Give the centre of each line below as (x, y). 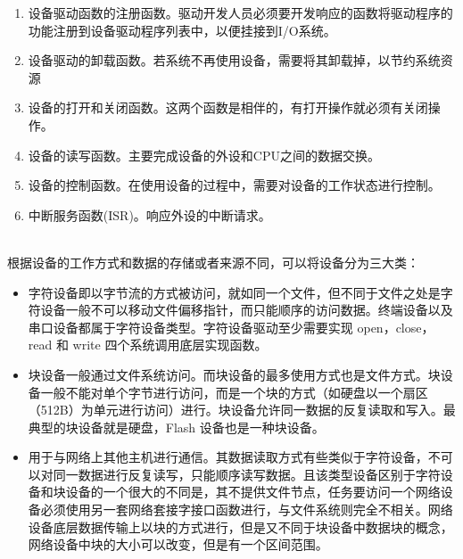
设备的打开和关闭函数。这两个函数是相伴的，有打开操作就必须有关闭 (228, 107)
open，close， (396, 327)
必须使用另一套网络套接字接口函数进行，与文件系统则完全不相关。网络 (247, 510)
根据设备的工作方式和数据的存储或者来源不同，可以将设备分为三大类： (213, 262)
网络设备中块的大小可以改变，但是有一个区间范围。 (178, 544)
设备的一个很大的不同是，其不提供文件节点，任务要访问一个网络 (253, 492)
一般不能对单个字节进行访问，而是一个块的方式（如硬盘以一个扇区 (234, 392)
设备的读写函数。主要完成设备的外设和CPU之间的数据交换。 (204, 155)
